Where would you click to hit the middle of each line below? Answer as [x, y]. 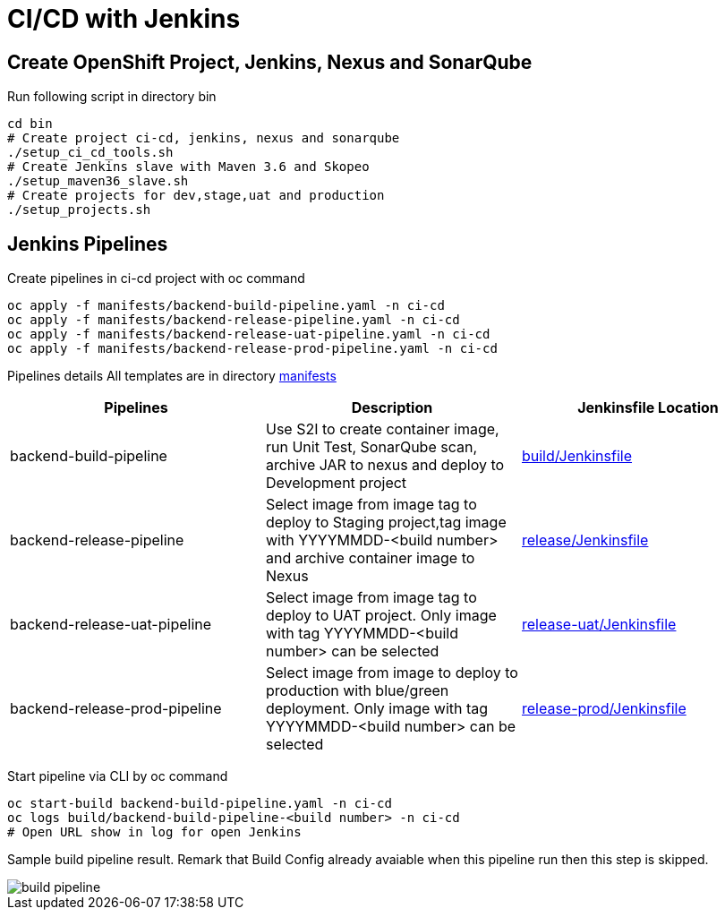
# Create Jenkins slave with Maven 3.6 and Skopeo [188, 167]
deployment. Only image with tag [377, 709]
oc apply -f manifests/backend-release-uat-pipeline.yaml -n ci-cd [249, 334]
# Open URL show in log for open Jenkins [154, 832]
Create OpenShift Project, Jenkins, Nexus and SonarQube [270, 62]
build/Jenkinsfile [577, 456]
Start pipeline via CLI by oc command [118, 776]
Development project [336, 483]
